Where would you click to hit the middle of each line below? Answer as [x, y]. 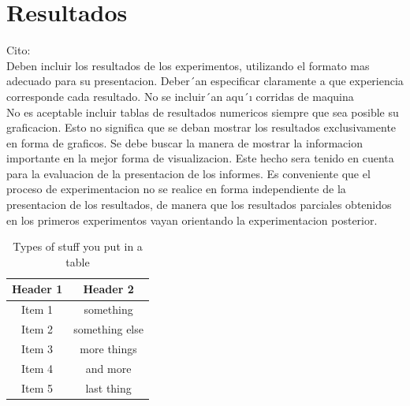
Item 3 [37, 348]
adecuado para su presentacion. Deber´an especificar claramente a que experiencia [205, 81]
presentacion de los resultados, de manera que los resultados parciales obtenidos [199, 205]
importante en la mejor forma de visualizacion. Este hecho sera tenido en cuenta [200, 158]
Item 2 [37, 329]
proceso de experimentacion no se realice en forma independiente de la [176, 189]
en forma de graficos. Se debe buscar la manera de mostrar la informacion [184, 142]
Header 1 [37, 289]
